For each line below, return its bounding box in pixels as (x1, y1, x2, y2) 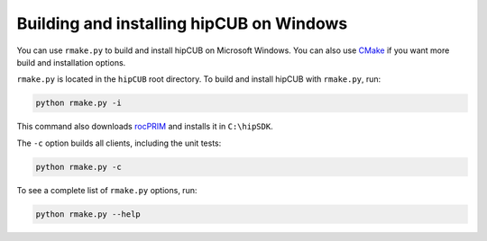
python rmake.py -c (35, 162, 122, 172)
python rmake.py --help (35, 209, 142, 219)
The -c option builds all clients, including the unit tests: (16, 138, 222, 148)
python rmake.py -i (35, 98, 122, 108)
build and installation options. (16, 57, 126, 67)
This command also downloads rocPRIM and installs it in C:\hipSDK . (16, 121, 274, 132)
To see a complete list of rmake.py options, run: (16, 184, 198, 195)
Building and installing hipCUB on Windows (16, 13, 348, 33)
